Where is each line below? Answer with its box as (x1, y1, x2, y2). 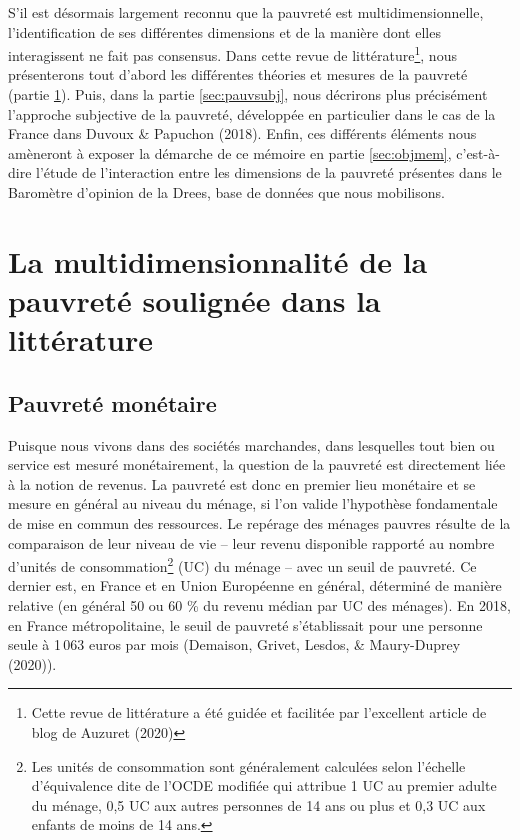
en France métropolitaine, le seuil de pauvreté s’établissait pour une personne (8, 614, 483, 635)
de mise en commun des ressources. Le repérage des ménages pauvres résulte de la (8, 512, 511, 533)
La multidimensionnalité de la (8, 240, 428, 281)
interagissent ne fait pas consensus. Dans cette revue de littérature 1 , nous (8, 42, 457, 65)
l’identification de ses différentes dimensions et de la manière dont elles (8, 21, 441, 42)
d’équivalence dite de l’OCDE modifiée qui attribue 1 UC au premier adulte (31, 775, 497, 796)
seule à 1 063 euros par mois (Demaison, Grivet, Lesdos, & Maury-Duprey (8, 634, 461, 655)
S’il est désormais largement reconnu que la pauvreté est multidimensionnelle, (8, 2, 484, 22)
